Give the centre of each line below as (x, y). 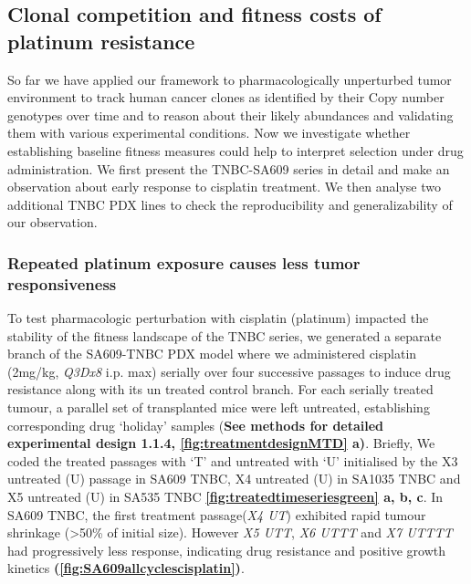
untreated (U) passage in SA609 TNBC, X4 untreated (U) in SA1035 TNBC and (234, 479)
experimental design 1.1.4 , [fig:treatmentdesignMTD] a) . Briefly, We (221, 443)
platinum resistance (101, 41)
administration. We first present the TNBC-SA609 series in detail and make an (229, 168)
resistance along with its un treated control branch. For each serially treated (220, 389)
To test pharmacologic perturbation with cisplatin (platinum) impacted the (218, 318)
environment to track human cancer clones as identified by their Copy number (226, 97)
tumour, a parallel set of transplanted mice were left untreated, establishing (219, 407)
